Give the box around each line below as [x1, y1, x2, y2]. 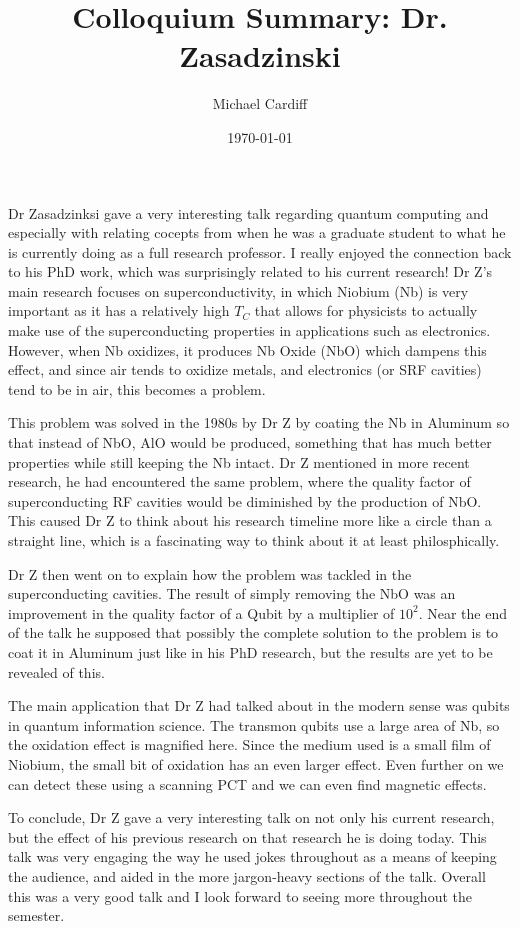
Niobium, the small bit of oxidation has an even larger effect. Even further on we [8, 753, 504, 774]
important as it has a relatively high [8, 300, 230, 321]
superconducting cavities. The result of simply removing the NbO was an [8, 583, 456, 604]
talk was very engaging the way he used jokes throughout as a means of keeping [8, 846, 497, 867]
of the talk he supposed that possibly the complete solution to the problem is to [8, 622, 499, 643]
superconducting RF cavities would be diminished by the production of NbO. [8, 490, 482, 511]
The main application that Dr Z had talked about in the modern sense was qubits [8, 695, 510, 716]
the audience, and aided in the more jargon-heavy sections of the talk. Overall [8, 865, 486, 886]
